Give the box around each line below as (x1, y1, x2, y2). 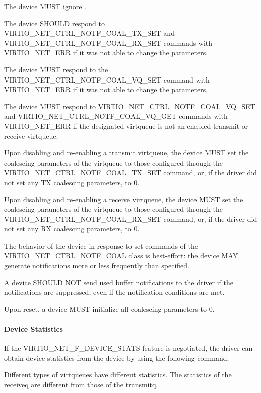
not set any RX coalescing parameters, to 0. (4, 223, 140, 234)
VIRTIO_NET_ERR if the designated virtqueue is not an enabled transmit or (4, 120, 248, 131)
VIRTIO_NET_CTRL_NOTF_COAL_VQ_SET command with (4, 74, 210, 85)
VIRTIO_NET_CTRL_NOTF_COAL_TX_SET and (4, 28, 175, 38)
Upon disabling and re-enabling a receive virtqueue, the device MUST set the (4, 194, 243, 204)
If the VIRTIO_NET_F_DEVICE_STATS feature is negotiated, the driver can (4, 343, 253, 353)
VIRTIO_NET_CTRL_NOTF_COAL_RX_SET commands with (4, 37, 213, 48)
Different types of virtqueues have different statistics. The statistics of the (4, 369, 232, 380)
